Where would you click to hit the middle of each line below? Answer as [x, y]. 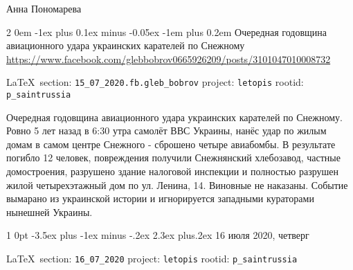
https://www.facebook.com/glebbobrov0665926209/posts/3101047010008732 [169, 58]
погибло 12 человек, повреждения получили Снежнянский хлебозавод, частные [173, 157]
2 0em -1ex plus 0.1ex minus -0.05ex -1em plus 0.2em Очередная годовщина [167, 31]
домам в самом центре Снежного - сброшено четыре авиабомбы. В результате [171, 144]
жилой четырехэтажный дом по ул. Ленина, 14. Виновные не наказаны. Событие [177, 184]
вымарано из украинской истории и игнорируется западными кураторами [160, 198]
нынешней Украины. [49, 211]
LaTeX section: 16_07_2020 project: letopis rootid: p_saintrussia [152, 259]
